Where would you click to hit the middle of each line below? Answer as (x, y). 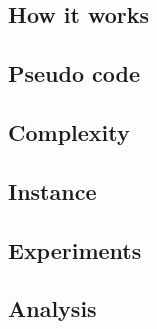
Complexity (69, 131)
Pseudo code (74, 73)
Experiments (75, 249)
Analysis (52, 308)
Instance (52, 190)
